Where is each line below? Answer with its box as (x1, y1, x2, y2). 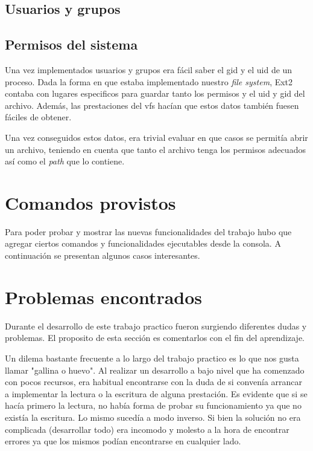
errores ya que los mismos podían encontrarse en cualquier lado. (5, 435, 241, 447)
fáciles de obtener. (5, 111, 72, 123)
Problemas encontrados (5, 284, 203, 309)
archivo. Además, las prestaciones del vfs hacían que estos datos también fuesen (5, 99, 299, 111)
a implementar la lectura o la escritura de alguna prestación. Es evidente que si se (5, 387, 308, 400)
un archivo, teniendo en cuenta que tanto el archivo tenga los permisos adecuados (5, 143, 306, 155)
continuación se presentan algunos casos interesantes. (5, 249, 200, 262)
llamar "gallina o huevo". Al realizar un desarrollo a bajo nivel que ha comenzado (5, 363, 305, 376)
